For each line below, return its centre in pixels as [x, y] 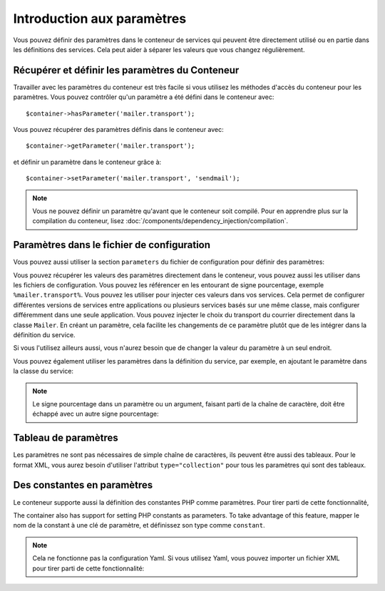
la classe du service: [43, 371]
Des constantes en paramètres [83, 485]
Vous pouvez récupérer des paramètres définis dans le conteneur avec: [118, 130]
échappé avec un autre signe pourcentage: [96, 414]
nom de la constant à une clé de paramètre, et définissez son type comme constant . [139, 525]
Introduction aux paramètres [100, 19]
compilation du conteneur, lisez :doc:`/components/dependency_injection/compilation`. [160, 221]
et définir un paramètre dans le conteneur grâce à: [87, 162]
